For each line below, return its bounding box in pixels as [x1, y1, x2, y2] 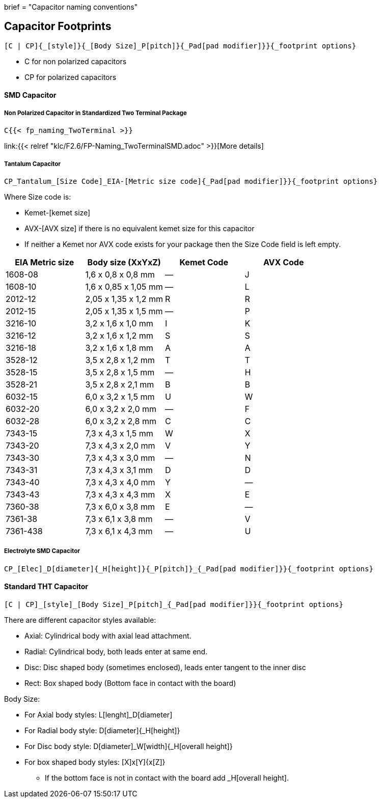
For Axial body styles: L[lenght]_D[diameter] [24, 710, 173, 720]
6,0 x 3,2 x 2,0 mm [85, 404, 157, 414]
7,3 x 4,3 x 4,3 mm [85, 489, 155, 500]
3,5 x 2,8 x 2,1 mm [85, 379, 154, 390]
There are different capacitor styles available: [4, 616, 156, 625]
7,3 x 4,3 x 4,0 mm [85, 477, 155, 488]
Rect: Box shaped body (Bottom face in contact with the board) [24, 679, 236, 688]
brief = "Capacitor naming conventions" [4, 3, 138, 11]
